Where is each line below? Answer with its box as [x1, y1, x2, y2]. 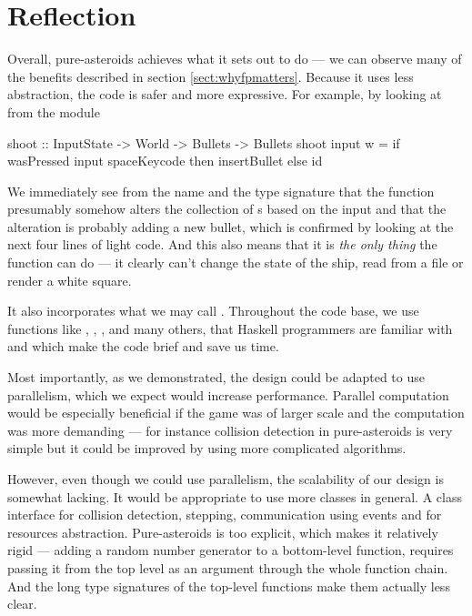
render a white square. [7, 270, 132, 289]
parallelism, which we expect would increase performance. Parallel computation [7, 385, 449, 404]
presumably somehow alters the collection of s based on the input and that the [7, 199, 447, 218]
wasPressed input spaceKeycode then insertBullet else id [7, 151, 323, 170]
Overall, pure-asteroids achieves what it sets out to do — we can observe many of [7, 49, 462, 68]
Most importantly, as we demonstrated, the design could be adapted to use [7, 368, 425, 387]
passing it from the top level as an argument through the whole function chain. [7, 558, 448, 577]
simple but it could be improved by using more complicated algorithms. [7, 439, 407, 458]
